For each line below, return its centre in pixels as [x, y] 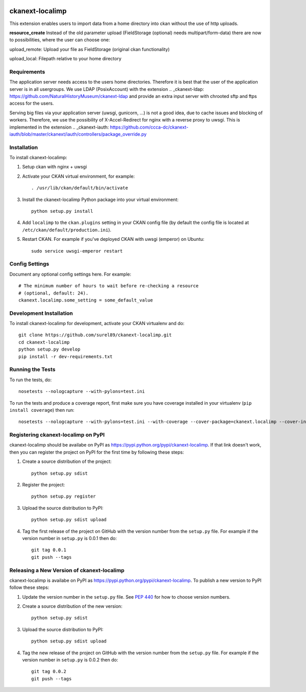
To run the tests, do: [31, 380]
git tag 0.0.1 [49, 550]
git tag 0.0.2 [49, 672]
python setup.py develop [49, 349]
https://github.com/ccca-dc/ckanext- [149, 127]
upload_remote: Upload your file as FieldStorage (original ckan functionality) [90, 49]
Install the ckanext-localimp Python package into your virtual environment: [100, 200]
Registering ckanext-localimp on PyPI [57, 435]
